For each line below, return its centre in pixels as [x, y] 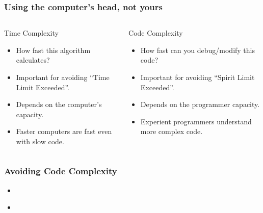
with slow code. [40, 141]
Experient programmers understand [196, 121]
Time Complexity [31, 33]
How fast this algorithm [53, 50]
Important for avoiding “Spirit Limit [198, 77]
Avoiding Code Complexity [61, 171]
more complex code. [172, 131]
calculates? [33, 60]
